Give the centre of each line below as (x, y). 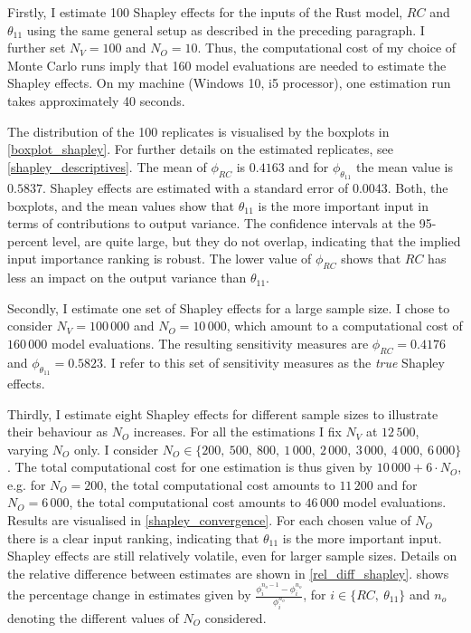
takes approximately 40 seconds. (96, 100)
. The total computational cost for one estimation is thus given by (190, 467)
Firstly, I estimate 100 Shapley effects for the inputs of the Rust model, (205, 12)
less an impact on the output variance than (127, 278)
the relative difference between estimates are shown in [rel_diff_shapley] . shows (228, 573)
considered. (235, 617)
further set (37, 48)
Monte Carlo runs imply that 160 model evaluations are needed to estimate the (227, 65)
